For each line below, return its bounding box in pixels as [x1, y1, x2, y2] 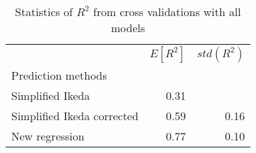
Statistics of [15, 3, 73, 20]
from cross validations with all [93, 3, 241, 20]
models [111, 20, 145, 36]
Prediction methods [11, 67, 107, 83]
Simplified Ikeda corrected [11, 108, 138, 124]
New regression [11, 128, 85, 144]
